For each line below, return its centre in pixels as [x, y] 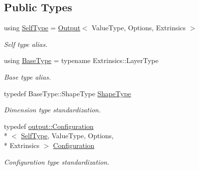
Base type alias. [27, 76]
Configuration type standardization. [57, 161]
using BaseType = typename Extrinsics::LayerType [81, 60]
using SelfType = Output [42, 28]
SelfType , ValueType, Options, [67, 136]
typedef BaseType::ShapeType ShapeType [68, 93]
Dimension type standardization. [52, 110]
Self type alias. [26, 44]
